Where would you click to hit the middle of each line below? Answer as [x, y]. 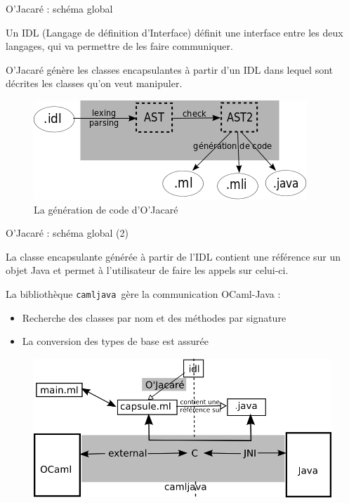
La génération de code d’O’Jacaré [106, 209]
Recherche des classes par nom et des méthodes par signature [154, 317]
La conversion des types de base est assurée [115, 341]
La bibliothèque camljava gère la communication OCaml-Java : [143, 293]
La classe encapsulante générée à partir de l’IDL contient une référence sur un [173, 256]
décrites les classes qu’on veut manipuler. [94, 83]
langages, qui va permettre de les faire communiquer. [119, 46]
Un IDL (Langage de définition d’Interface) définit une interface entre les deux [174, 32]
